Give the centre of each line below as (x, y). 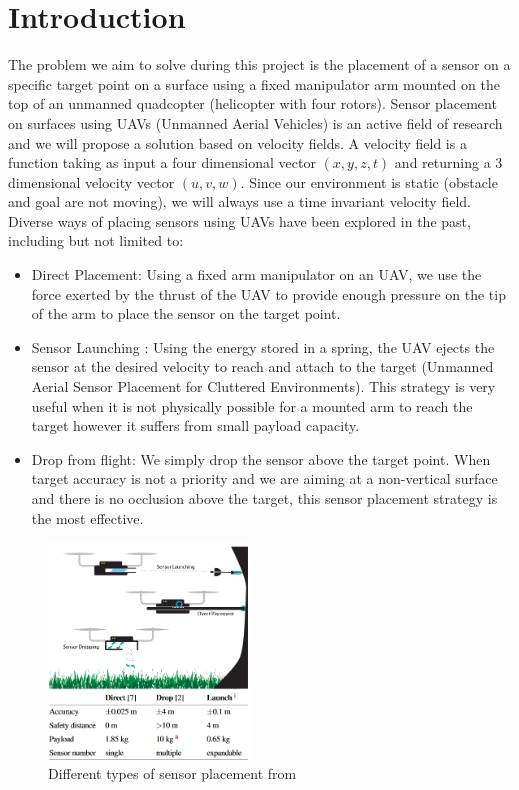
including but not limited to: (96, 240)
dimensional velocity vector (91, 181)
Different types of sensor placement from (172, 773)
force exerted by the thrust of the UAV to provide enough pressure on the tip (268, 293)
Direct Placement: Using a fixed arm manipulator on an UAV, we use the (256, 274)
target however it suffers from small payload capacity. (195, 425)
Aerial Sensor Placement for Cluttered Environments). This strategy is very (263, 386)
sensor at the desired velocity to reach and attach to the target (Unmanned (262, 366)
